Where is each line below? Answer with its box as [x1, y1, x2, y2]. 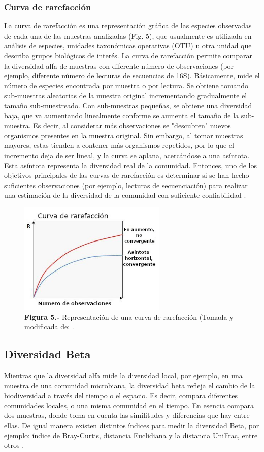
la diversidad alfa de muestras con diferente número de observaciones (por [4, 60, 234, 71]
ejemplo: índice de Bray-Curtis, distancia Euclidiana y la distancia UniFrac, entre [4, 430, 258, 440]
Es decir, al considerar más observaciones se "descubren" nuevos [33, 120, 231, 131]
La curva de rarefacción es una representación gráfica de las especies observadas [4, 20, 252, 31]
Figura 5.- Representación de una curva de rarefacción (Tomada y [24, 311, 234, 322]
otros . [4, 440, 24, 450]
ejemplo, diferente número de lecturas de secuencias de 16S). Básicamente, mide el [4, 70, 260, 81]
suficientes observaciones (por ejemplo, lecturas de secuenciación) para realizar [4, 179, 248, 190]
